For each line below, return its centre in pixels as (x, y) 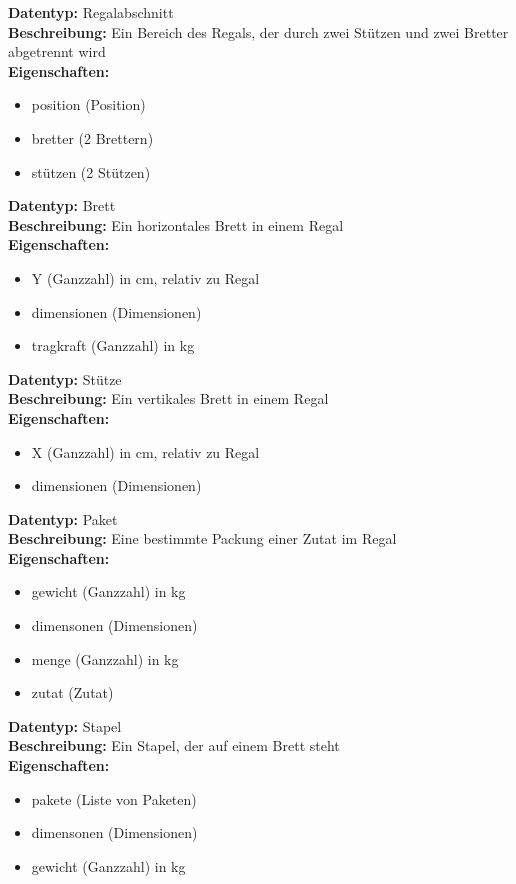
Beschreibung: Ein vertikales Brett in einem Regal (168, 398)
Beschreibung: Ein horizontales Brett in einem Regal (176, 224)
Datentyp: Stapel (65, 725)
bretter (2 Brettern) (92, 137)
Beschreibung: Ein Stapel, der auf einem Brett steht (174, 745)
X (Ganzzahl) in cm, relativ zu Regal (145, 451)
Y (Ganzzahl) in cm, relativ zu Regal (145, 277)
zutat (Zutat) (72, 692)
